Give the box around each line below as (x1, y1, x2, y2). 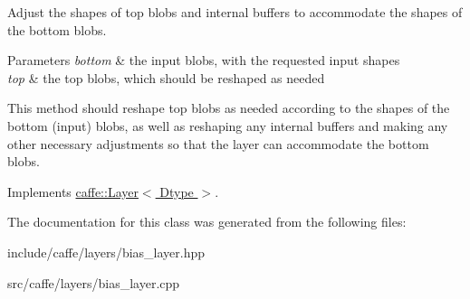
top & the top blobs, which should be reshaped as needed (7, 68, 325, 87)
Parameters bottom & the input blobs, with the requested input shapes (7, 51, 400, 70)
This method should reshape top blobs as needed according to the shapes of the (7, 98, 450, 117)
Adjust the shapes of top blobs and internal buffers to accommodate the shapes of (7, 3, 463, 21)
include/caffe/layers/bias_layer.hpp (7, 242, 206, 261)
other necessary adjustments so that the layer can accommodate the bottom (7, 134, 429, 153)
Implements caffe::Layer (7, 182, 139, 201)
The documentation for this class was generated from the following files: (7, 212, 407, 231)
